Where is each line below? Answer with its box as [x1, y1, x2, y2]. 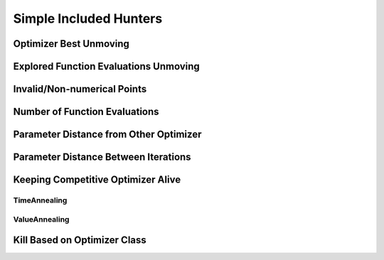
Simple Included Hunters [13, 11, 163, 26]
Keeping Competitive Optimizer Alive [13, 174, 181, 186]
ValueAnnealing [13, 214, 70, 224]
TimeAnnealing [13, 195, 68, 205]
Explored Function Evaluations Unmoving [13, 60, 201, 72]
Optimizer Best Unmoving [13, 38, 129, 50]
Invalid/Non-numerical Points [13, 83, 147, 95]
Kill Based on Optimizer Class [13, 234, 147, 247]
